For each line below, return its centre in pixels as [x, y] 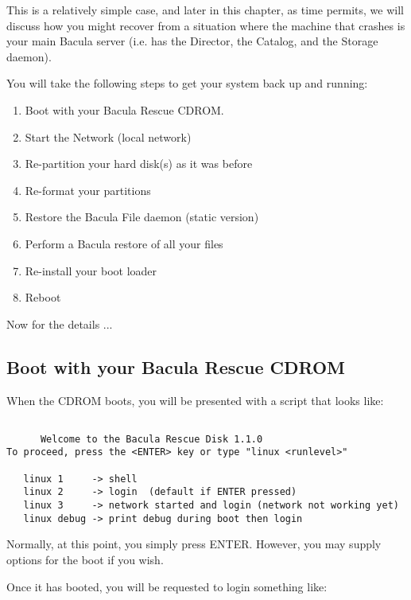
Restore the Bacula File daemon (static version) [142, 217]
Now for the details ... [60, 323]
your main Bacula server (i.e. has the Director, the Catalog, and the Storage [192, 41]
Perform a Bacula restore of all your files [124, 243]
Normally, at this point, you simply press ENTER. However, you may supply [194, 544]
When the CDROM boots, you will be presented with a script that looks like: [195, 400]
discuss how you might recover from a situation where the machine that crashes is [206, 25]
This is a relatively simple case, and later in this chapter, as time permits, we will [205, 10]
